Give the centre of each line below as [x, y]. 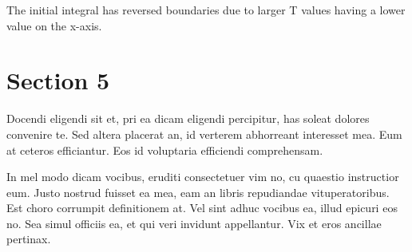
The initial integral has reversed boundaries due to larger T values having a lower [206, 10]
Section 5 [58, 80]
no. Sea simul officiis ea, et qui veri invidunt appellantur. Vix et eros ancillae [194, 223]
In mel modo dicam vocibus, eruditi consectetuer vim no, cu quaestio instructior [203, 177]
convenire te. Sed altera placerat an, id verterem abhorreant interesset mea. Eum [204, 134]
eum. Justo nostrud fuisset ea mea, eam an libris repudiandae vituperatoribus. [198, 192]
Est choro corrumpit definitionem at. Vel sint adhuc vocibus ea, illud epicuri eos [202, 208]
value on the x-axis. [54, 25]
